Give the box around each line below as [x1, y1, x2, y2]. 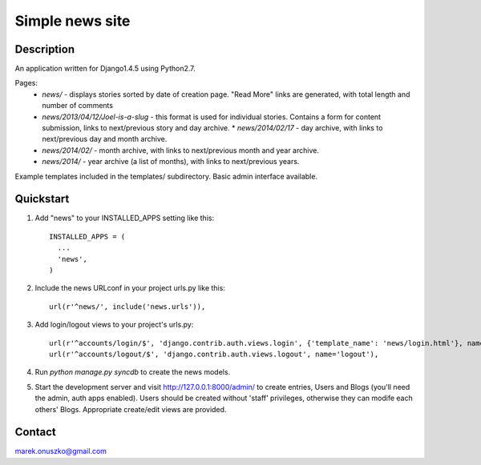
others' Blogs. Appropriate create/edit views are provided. [34, 404, 227, 414]
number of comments [42, 101, 114, 110]
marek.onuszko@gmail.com [14, 447, 107, 456]
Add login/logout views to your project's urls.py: [34, 320, 194, 330]
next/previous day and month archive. [42, 134, 168, 144]
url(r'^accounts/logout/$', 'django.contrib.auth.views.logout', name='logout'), [49, 350, 379, 359]
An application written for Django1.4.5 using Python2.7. [14, 64, 196, 74]
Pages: [14, 78, 38, 88]
